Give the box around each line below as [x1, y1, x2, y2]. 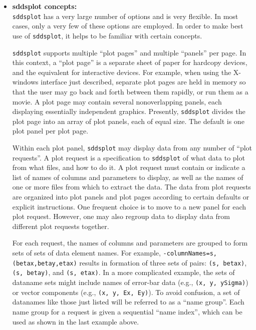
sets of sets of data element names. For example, [12, 247, 161, 258]
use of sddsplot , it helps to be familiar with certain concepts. [12, 30, 202, 40]
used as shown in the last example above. [12, 316, 139, 326]
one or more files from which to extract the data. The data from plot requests [12, 181, 251, 192]
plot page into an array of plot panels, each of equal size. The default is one [12, 115, 244, 126]
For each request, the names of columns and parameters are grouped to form [12, 237, 248, 248]
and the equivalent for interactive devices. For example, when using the [12, 66, 231, 77]
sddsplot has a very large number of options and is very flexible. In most [12, 10, 238, 21]
